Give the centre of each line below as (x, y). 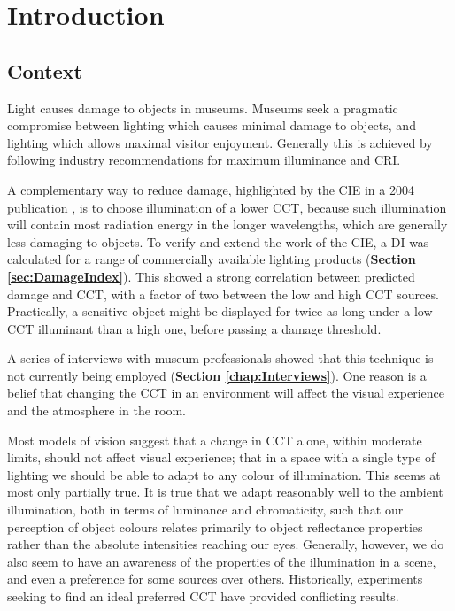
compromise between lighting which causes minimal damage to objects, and (212, 125)
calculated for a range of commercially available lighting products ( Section (212, 259)
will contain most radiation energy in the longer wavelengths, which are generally (227, 224)
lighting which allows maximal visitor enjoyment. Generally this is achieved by (220, 142)
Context (45, 70)
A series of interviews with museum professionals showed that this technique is (220, 358)
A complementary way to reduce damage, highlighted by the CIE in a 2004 (211, 189)
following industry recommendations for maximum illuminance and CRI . (204, 160)
